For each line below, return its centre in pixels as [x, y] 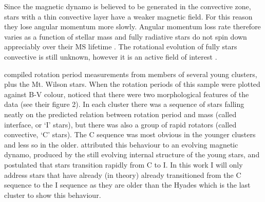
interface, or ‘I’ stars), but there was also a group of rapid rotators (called [120, 124]
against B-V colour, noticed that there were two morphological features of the [127, 94]
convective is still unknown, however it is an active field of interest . [111, 56]
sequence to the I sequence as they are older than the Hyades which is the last [127, 185]
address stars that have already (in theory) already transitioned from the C [123, 175]
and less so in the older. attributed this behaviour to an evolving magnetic [121, 144]
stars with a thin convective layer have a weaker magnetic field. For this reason [128, 16]
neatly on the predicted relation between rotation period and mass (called [120, 114]
